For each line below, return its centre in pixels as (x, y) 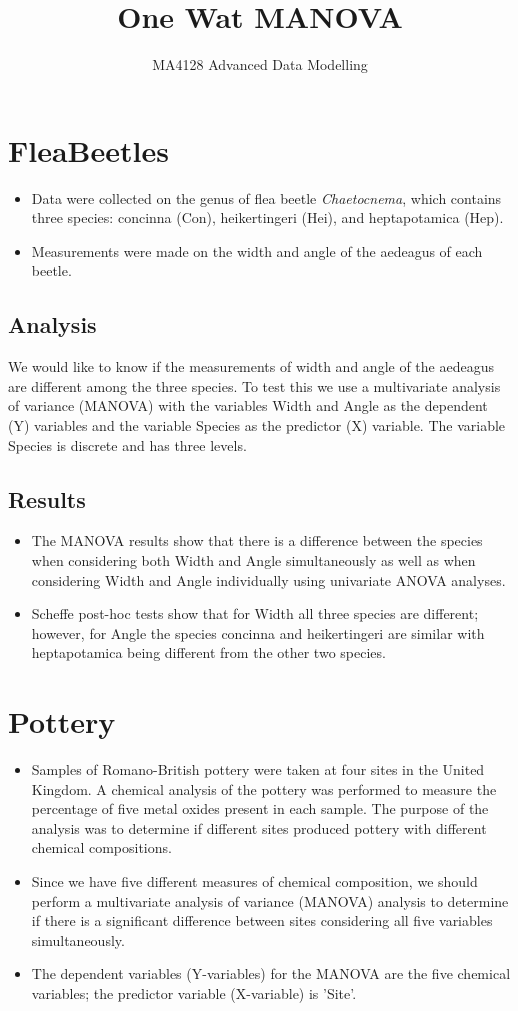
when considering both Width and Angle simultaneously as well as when (253, 560)
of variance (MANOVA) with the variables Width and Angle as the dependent (248, 405)
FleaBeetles (88, 149)
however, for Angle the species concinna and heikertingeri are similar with (258, 632)
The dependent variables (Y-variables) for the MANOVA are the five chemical (271, 973)
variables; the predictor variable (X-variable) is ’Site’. (194, 993)
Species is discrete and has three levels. (127, 444)
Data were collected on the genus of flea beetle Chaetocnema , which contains (266, 197)
